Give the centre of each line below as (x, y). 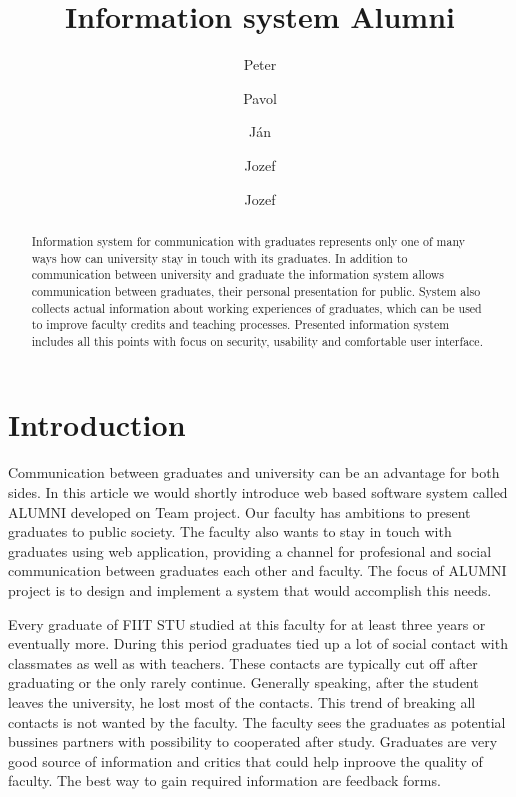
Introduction (97, 424)
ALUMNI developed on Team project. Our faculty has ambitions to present (239, 511)
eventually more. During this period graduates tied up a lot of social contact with (258, 643)
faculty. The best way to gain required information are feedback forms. (224, 780)
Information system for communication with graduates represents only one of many (248, 240)
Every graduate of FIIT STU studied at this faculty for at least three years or (247, 623)
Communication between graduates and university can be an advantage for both (254, 472)
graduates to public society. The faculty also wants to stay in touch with (230, 531)
